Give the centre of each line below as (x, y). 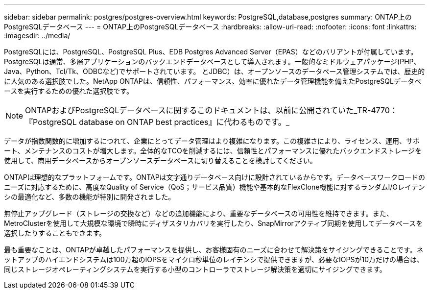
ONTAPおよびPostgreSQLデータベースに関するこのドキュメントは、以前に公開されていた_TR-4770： (211, 110)
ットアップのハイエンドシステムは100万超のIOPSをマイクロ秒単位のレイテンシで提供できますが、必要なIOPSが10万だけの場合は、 (214, 259)
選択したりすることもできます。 (55, 233)
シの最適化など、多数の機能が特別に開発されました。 (90, 197)
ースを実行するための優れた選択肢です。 (69, 91)
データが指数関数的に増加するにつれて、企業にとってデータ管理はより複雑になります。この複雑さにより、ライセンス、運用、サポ (212, 141)
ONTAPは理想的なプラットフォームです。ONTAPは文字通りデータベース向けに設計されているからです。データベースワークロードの (214, 177)
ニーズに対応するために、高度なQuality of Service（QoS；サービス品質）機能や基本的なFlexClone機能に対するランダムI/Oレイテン (214, 187)
